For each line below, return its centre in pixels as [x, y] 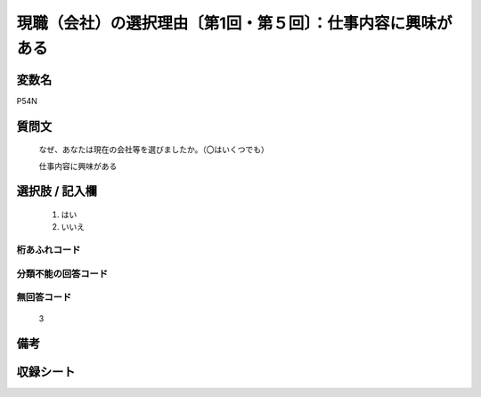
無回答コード [44, 297]
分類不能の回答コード [62, 273]
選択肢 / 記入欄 [57, 191]
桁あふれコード [49, 250]
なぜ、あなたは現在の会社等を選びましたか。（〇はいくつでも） [154, 150]
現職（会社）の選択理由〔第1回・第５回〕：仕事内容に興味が [235, 23]
